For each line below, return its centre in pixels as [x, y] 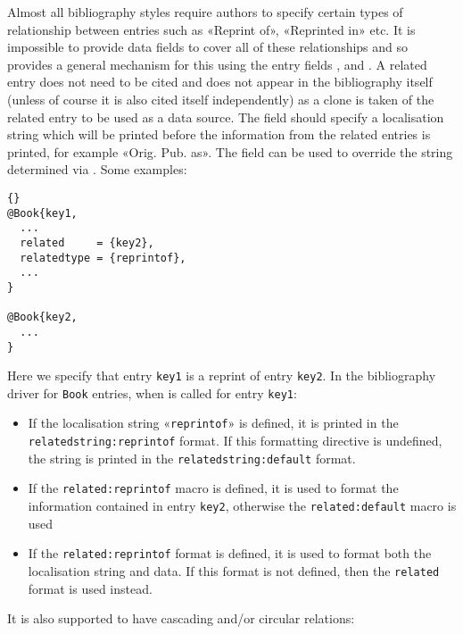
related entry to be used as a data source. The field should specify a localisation [226, 117]
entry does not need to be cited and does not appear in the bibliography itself [220, 82]
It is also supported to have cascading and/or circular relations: [181, 618]
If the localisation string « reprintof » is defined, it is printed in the [213, 423]
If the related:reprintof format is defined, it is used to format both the [230, 553]
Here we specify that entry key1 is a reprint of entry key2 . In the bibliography [222, 375]
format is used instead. [90, 588]
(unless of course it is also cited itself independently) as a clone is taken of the [221, 99]
